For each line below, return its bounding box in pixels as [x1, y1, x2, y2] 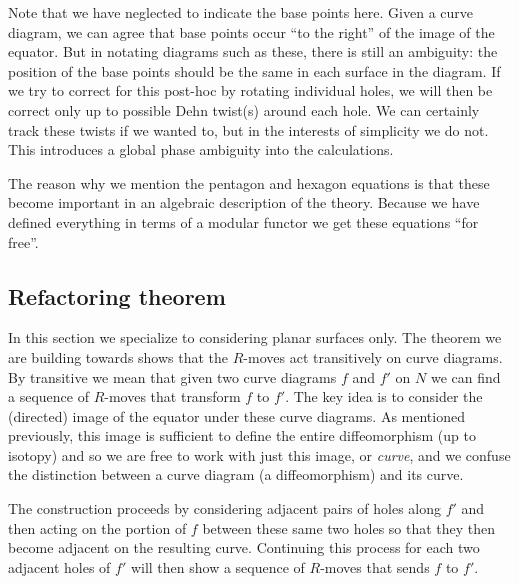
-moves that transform [104, 386, 241, 407]
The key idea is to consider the [293, 386, 483, 407]
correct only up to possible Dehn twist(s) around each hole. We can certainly [8, 99, 480, 120]
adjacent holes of [8, 556, 111, 577]
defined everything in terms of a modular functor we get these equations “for [8, 211, 479, 232]
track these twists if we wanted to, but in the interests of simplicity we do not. [8, 119, 489, 140]
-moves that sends [320, 556, 430, 577]
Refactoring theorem [8, 280, 226, 311]
